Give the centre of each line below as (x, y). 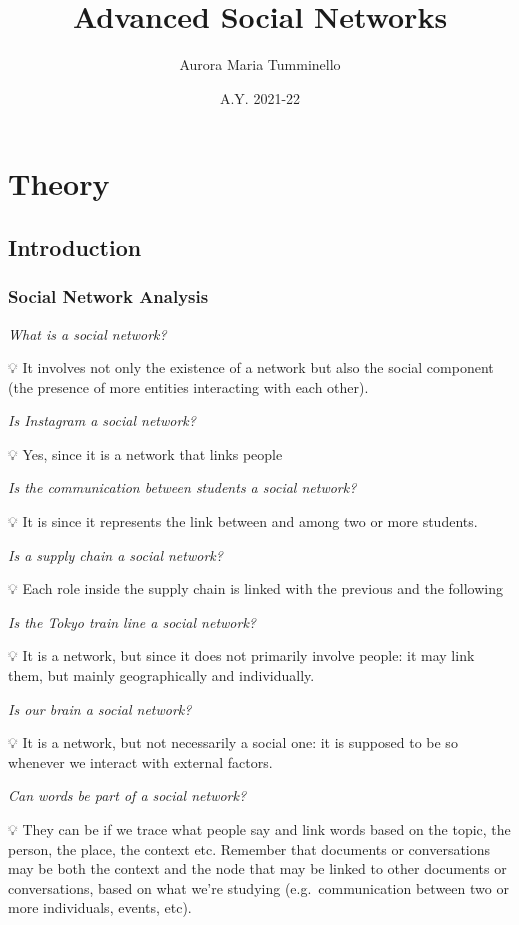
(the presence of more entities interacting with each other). (188, 386)
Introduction (75, 246)
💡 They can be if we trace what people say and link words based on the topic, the (259, 829)
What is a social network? (87, 333)
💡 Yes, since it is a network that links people (145, 453)
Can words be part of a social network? (127, 795)
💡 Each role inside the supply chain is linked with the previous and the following (255, 588)
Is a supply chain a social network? (115, 554)
